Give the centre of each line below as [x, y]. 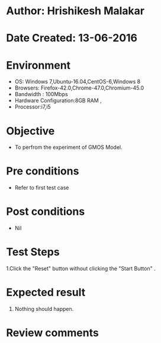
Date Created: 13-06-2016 [72, 38]
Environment [38, 65]
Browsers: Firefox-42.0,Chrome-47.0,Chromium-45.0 [79, 88]
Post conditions [46, 212]
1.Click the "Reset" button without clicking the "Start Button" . [81, 269]
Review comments [52, 333]
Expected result [46, 293]
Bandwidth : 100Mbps [41, 94]
